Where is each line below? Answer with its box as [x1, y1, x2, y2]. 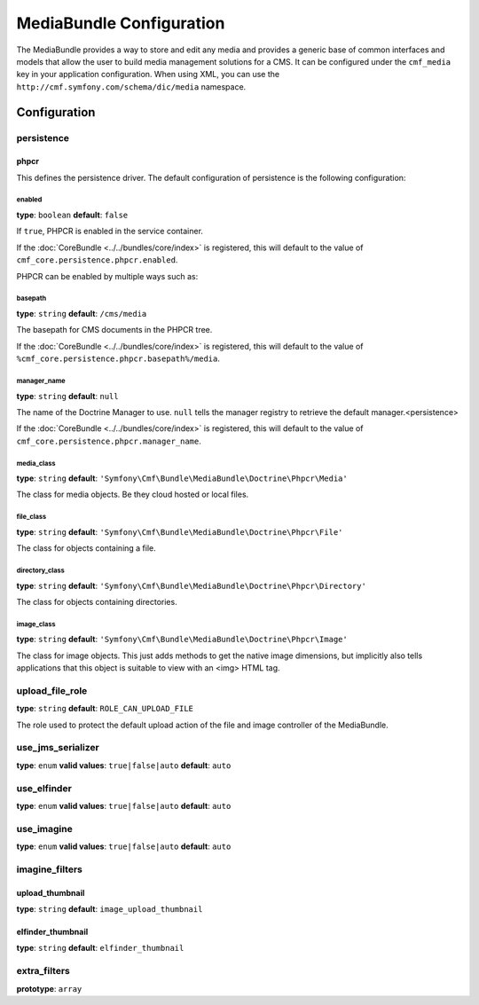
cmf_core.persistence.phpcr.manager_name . [16, 436, 201, 446]
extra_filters [16, 965, 71, 978]
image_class [16, 619, 56, 629]
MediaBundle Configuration [16, 13, 225, 33]
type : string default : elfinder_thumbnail [16, 943, 185, 954]
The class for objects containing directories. [16, 597, 177, 608]
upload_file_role [16, 684, 88, 696]
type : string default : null [16, 390, 119, 401]
